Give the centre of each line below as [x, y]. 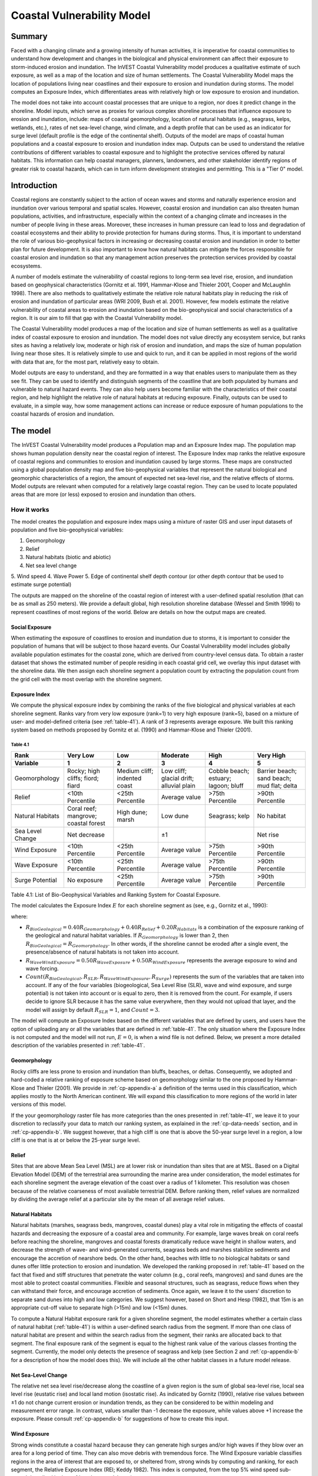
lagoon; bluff [226, 785]
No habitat [271, 816]
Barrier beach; [277, 770]
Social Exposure [31, 627]
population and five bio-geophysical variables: [67, 530]
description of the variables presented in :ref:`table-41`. [78, 1046]
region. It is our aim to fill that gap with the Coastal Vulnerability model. [97, 318]
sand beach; [274, 778]
